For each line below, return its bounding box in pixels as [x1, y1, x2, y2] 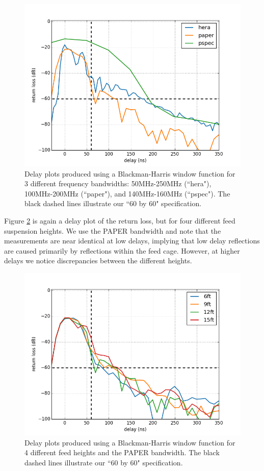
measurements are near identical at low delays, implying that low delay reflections [4, 235, 260, 246]
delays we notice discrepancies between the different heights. [4, 255, 192, 266]
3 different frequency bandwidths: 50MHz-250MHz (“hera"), [24, 178, 212, 189]
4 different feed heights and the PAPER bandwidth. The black [24, 447, 220, 458]
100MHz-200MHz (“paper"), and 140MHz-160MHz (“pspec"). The [24, 188, 230, 199]
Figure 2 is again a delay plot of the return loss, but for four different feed [4, 215, 235, 226]
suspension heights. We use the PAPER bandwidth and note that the [4, 225, 221, 236]
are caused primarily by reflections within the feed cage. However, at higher [4, 245, 240, 256]
